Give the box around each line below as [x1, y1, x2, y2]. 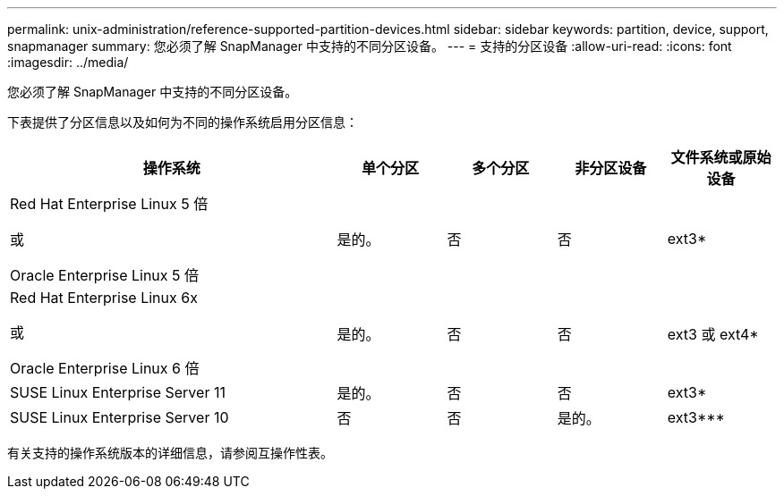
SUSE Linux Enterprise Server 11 [10, 383, 226, 401]
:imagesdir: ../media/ [7, 55, 129, 70]
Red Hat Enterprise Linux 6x [10, 289, 198, 307]
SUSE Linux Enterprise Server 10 [10, 408, 229, 426]
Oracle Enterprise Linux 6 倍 [10, 359, 200, 377]
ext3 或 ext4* [667, 325, 759, 343]
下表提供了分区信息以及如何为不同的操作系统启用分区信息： [7, 114, 358, 130]
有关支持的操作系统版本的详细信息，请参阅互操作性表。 [7, 445, 333, 460]
